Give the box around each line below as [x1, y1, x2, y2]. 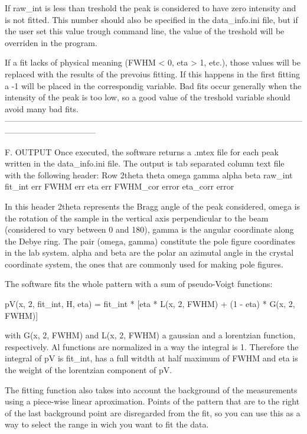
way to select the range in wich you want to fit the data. [5, 418, 209, 430]
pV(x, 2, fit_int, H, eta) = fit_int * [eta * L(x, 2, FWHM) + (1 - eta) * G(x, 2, [5, 298, 295, 310]
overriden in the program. [5, 36, 97, 48]
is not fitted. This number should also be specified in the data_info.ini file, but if [5, 13, 298, 25]
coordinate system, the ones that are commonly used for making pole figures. [5, 257, 283, 270]
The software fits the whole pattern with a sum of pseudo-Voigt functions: [5, 278, 273, 290]
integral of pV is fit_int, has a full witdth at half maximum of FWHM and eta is [5, 352, 298, 364]
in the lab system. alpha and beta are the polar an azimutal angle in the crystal [5, 246, 294, 259]
